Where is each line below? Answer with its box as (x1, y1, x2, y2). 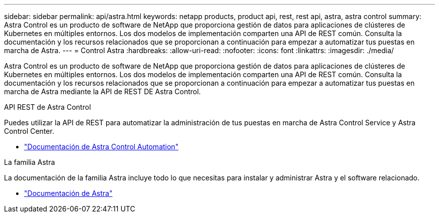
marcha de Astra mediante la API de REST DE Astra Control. (4, 87, 201, 96)
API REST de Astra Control (4, 103, 91, 111)
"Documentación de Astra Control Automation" (24, 142, 179, 151)
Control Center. (4, 127, 54, 135)
